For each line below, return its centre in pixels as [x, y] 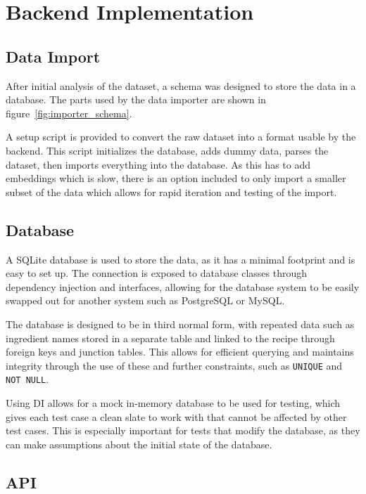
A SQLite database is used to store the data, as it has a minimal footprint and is [181, 259]
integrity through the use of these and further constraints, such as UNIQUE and [174, 365]
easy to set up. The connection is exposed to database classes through [156, 273]
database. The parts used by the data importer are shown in [136, 99]
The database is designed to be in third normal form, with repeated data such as [180, 324]
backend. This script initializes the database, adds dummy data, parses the [167, 150]
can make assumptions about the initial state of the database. [139, 444]
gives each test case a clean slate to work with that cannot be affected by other [176, 416]
